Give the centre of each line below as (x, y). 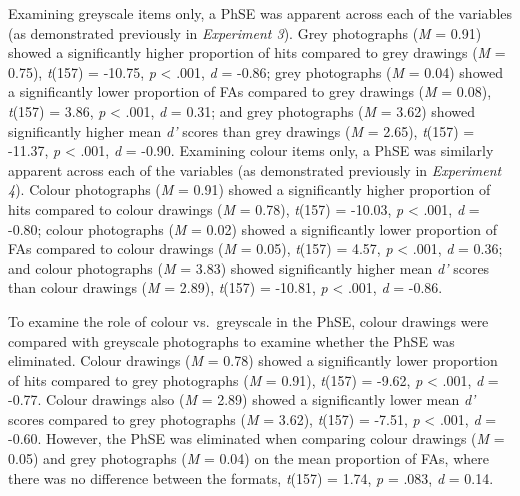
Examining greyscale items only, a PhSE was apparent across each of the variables (260, 13)
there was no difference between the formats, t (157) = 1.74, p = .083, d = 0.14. (251, 477)
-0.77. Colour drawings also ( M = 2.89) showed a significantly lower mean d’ (242, 399)
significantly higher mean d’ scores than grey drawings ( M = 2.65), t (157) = (241, 130)
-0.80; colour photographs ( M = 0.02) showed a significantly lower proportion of (253, 228)
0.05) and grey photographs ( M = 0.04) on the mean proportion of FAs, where (248, 458)
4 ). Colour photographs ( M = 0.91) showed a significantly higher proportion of (249, 189)
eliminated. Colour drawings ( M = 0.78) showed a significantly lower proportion (253, 360)
